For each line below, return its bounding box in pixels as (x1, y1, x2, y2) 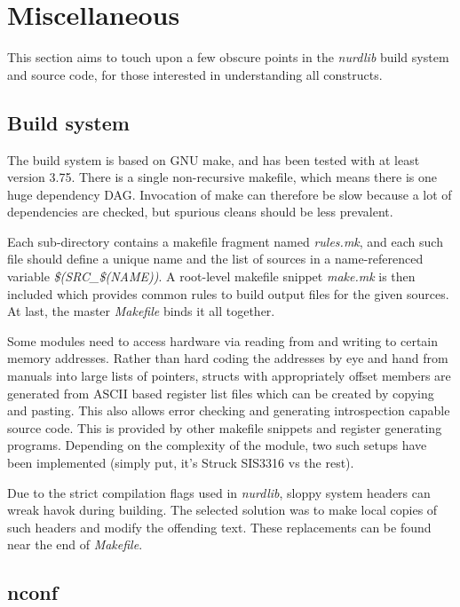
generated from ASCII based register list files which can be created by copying (7, 383, 434, 402)
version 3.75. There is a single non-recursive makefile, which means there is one (7, 168, 437, 186)
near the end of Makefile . (7, 535, 143, 554)
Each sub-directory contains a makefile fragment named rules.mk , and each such (7, 232, 443, 250)
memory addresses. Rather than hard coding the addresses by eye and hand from (7, 349, 448, 367)
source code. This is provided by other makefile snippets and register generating (7, 418, 442, 437)
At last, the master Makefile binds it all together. (7, 302, 275, 320)
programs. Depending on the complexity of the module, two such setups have (7, 436, 427, 454)
